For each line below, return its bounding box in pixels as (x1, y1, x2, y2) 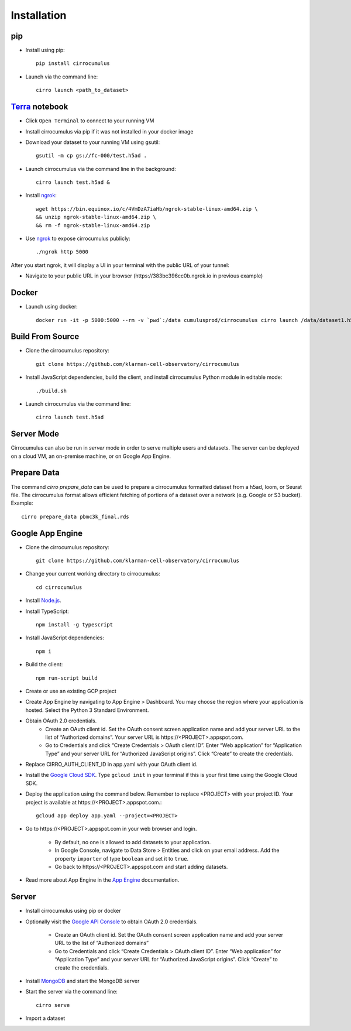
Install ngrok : (25, 192, 57, 199)
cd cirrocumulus (36, 584, 82, 591)
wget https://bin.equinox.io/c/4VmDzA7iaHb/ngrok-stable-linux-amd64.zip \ (36, 205, 258, 212)
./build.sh (36, 387, 67, 394)
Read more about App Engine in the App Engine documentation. (25, 876, 180, 883)
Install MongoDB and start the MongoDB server (25, 978, 140, 985)
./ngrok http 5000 (36, 249, 89, 255)
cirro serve (36, 1002, 70, 1008)
